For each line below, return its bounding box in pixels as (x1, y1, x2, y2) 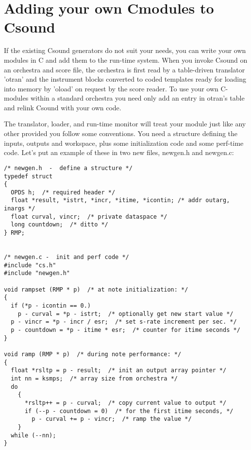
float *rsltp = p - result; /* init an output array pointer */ (11, 367, 227, 374)
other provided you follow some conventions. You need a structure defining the (4, 128, 238, 138)
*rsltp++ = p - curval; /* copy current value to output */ (24, 399, 227, 406)
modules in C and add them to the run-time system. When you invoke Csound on (4, 54, 248, 65)
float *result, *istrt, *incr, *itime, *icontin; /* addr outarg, (11, 197, 230, 204)
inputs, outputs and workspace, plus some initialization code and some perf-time (4, 138, 244, 148)
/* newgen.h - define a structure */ (4, 164, 133, 172)
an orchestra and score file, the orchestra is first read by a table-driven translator (4, 64, 245, 74)
